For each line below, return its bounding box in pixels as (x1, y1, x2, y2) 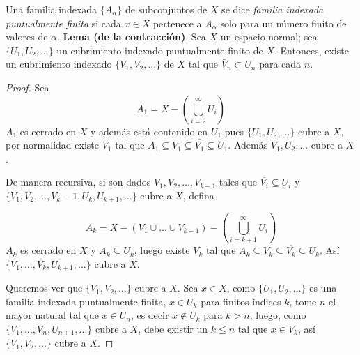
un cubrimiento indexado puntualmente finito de (56, 43, 263, 57)
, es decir (130, 308, 169, 322)
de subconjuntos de (125, 2, 208, 16)
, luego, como (249, 308, 306, 322)
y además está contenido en (91, 123, 208, 138)
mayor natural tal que (6, 308, 99, 322)
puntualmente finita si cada (6, 15, 121, 30)
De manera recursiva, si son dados (6, 174, 151, 189)
